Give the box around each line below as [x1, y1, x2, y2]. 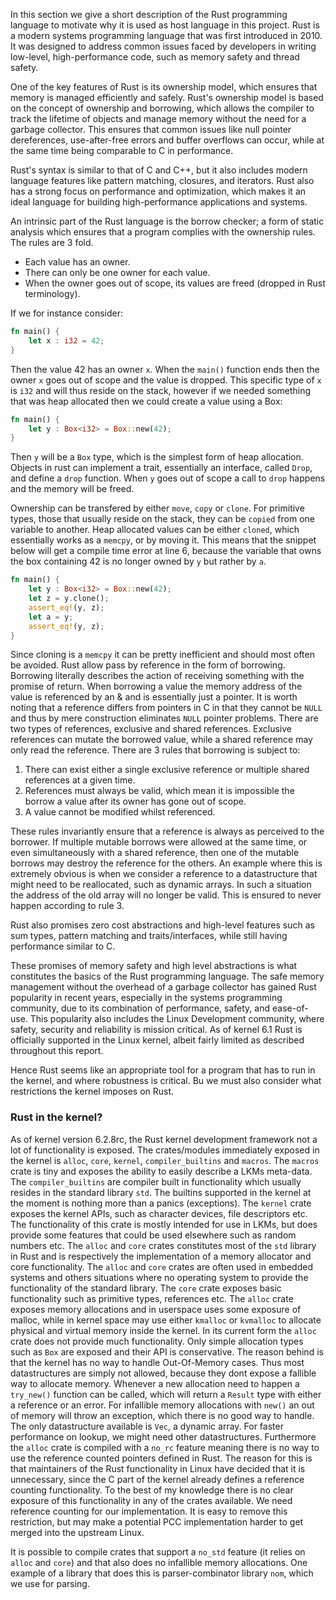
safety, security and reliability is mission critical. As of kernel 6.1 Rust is [10, 1024, 303, 1036]
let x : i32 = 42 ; [28, 335, 105, 346]
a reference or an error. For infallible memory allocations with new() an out [10, 1399, 315, 1411]
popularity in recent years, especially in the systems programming [10, 992, 283, 1004]
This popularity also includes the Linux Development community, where [29, 1013, 325, 1025]
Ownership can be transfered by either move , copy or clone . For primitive [10, 502, 305, 514]
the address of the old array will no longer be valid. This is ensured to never [10, 889, 322, 901]
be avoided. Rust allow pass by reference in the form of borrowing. [10, 659, 286, 671]
